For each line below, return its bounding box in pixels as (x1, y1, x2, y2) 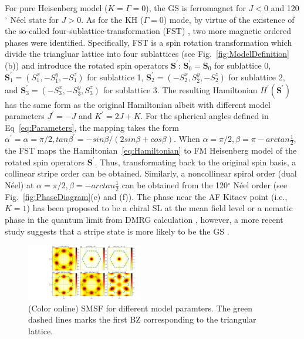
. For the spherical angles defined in (140, 110, 269, 122)
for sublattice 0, (214, 59, 271, 71)
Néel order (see (233, 178, 288, 191)
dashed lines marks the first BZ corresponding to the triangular (28, 313, 256, 326)
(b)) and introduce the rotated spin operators (5, 59, 168, 71)
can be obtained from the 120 (121, 178, 228, 191)
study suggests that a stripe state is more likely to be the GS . (5, 225, 229, 237)
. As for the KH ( (81, 13, 144, 25)
